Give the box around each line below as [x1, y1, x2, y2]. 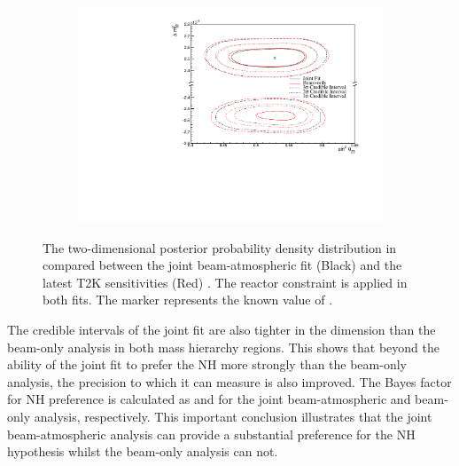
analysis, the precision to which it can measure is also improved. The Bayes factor [7, 372, 452, 391]
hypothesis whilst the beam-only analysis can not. [7, 442, 278, 461]
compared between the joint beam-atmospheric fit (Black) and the [43, 256, 402, 274]
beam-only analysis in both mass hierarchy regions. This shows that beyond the [7, 337, 440, 356]
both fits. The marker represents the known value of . [43, 290, 333, 309]
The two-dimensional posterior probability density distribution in [43, 238, 397, 257]
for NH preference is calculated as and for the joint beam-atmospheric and [7, 390, 411, 408]
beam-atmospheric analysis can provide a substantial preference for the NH [7, 424, 416, 443]
